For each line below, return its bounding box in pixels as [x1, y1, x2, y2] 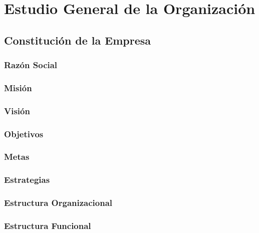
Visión [4, 104, 30, 117]
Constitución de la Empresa [4, 32, 151, 48]
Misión [4, 81, 32, 94]
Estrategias [4, 173, 50, 186]
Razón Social [4, 59, 58, 71]
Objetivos [4, 127, 44, 140]
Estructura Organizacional [4, 196, 113, 209]
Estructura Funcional [4, 219, 91, 231]
